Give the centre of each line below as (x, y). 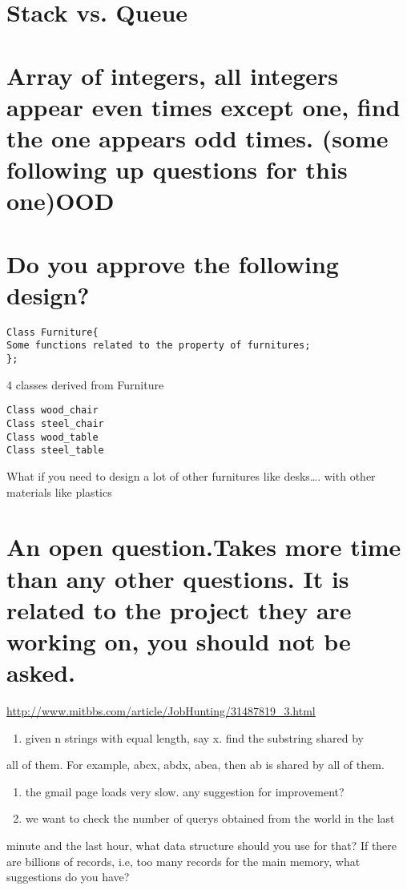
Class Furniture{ (52, 332)
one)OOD (60, 201)
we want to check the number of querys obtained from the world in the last (210, 818)
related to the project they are (179, 609)
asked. (41, 673)
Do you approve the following (173, 263)
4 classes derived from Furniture (85, 384)
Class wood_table (52, 437)
